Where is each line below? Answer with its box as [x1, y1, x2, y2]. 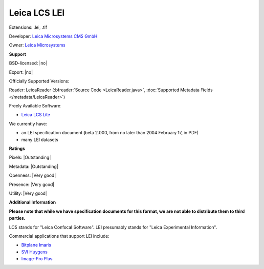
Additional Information [9, 199, 56, 205]
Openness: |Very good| [9, 172, 56, 178]
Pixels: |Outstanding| [9, 154, 51, 161]
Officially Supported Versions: [9, 78, 69, 84]
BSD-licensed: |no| [9, 60, 47, 66]
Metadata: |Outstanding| [9, 164, 58, 169]
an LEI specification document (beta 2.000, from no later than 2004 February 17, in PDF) [21, 130, 199, 136]
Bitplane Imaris [21, 242, 51, 248]
